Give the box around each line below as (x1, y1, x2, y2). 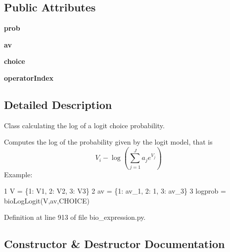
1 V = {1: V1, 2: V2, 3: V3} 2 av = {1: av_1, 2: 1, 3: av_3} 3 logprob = (4, 186, 226, 196)
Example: (4, 169, 33, 179)
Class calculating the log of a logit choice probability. (4, 120, 165, 130)
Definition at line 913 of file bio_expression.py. (4, 212, 146, 222)
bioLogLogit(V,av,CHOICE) (4, 195, 90, 205)
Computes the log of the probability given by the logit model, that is (4, 137, 213, 147)
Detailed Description (4, 97, 112, 112)
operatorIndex (4, 72, 54, 83)
